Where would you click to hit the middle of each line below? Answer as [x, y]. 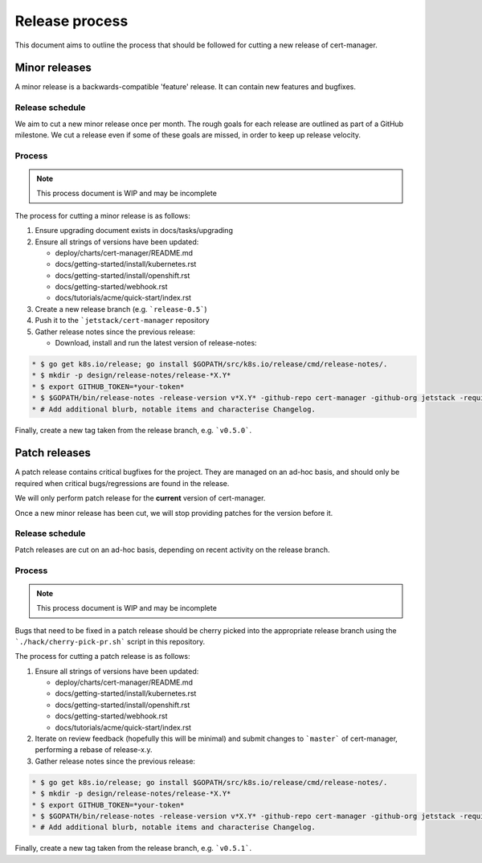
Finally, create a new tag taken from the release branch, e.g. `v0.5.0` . [133, 430]
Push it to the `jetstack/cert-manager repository [122, 321]
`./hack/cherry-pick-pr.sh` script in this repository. [110, 641]
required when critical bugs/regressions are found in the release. [122, 483]
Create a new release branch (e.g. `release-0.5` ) [121, 309]
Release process [71, 21]
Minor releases [53, 68]
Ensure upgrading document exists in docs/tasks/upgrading [134, 231]
